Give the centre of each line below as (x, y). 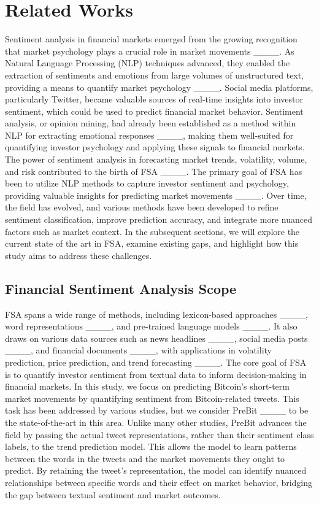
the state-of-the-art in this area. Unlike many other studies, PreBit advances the (156, 422)
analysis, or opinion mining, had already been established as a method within (151, 123)
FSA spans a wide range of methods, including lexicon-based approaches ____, (156, 314)
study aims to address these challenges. (79, 255)
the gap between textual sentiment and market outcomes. (113, 494)
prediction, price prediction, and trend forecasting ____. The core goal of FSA (156, 362)
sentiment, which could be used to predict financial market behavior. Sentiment (154, 111)
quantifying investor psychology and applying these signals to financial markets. (155, 147)
